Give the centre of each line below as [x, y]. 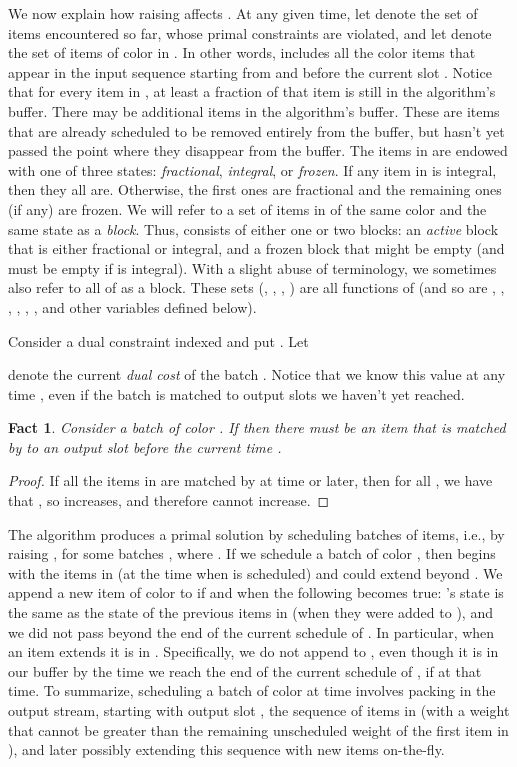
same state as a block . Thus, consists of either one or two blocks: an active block [253, 228]
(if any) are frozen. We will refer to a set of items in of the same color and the [247, 208]
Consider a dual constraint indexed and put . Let [158, 340]
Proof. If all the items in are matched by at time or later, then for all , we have [250, 480]
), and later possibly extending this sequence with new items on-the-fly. [226, 749]
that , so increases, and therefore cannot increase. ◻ [169, 500]
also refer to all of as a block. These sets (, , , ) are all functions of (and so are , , [256, 287]
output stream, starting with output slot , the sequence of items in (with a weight [259, 710]
